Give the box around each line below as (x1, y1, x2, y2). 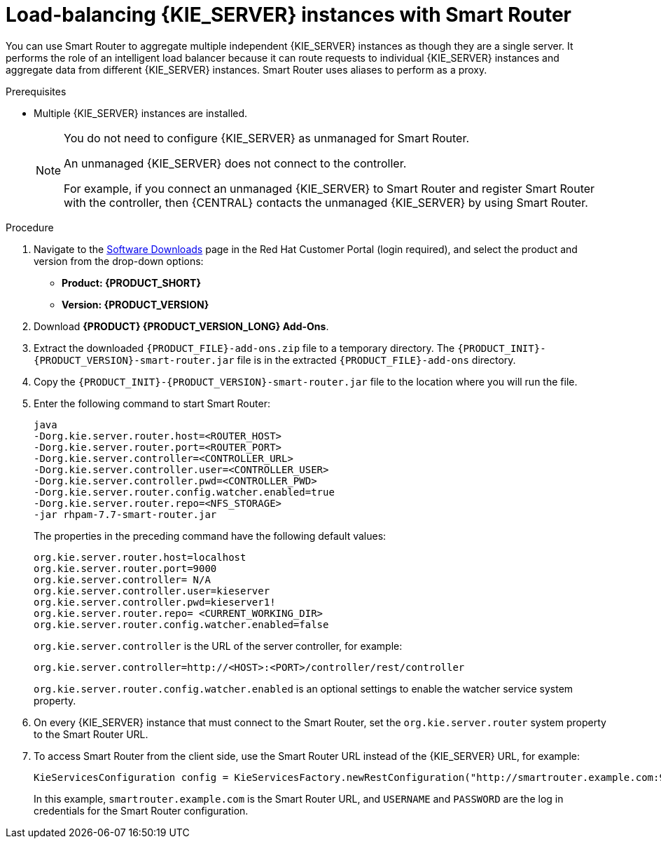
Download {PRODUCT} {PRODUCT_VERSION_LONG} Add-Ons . (34, 320, 329, 332)
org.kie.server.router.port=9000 (34, 562, 217, 574)
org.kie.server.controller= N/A (34, 573, 211, 585)
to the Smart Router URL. (34, 728, 148, 740)
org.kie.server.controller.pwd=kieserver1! (34, 596, 276, 608)
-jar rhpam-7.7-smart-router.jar (34, 508, 217, 520)
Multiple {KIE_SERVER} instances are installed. (34, 107, 248, 119)
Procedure (6, 221, 54, 233)
